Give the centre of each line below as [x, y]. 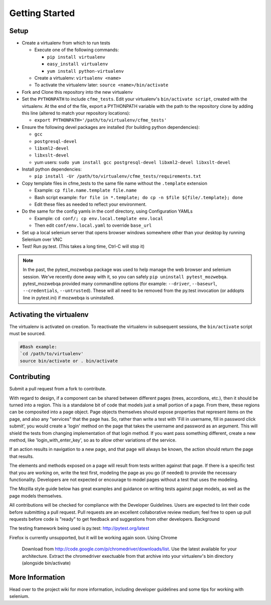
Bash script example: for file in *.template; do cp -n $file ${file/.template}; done [139, 197]
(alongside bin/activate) [46, 563]
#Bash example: [38, 347]
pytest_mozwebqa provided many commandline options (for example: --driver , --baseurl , [120, 283]
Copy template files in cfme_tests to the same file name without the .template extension [115, 183]
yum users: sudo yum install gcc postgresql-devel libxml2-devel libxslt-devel [132, 162]
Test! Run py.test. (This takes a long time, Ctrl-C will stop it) [83, 246]
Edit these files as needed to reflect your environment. [91, 204]
